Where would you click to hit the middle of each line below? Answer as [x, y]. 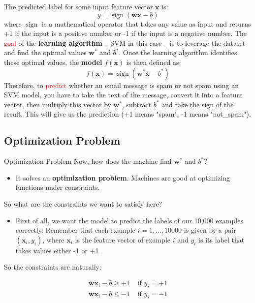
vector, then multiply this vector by [58, 104]
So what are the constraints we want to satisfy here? [83, 203]
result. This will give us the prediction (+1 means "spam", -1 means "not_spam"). [127, 114]
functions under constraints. [58, 187]
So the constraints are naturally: [53, 267]
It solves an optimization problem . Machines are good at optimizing [123, 177]
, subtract [137, 104]
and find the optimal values [45, 52]
